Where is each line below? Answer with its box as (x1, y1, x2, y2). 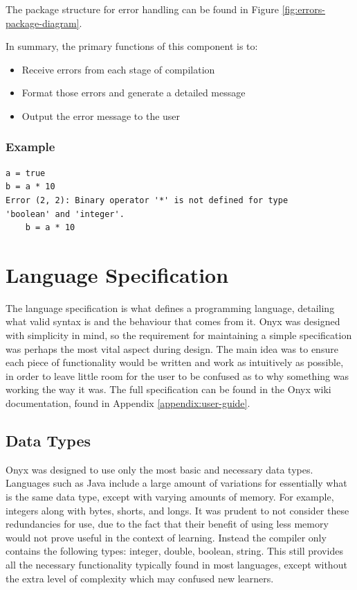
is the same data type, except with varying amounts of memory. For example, (6, 489, 334, 504)
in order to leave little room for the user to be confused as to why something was (6, 368, 349, 383)
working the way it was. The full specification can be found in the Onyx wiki (6, 382, 331, 397)
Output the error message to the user (21, 108, 181, 123)
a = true (6, 168, 46, 178)
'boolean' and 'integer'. (6, 209, 125, 219)
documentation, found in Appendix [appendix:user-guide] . (6, 396, 250, 410)
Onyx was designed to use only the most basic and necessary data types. (6, 462, 313, 476)
